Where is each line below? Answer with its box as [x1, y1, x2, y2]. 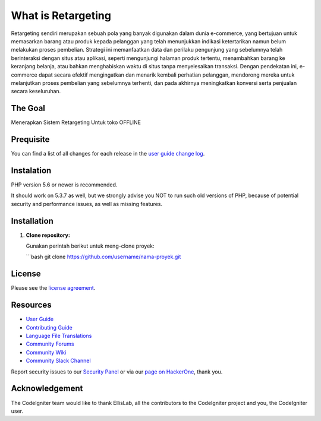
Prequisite [11, 134, 50, 144]
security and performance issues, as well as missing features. [11, 200, 163, 207]
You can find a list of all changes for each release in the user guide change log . [11, 150, 205, 157]
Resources [11, 300, 52, 310]
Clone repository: [26, 232, 71, 239]
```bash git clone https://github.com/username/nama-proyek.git [26, 253, 181, 261]
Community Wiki [26, 349, 67, 356]
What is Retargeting [11, 9, 111, 22]
